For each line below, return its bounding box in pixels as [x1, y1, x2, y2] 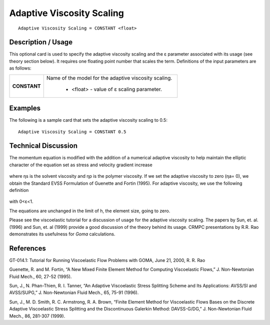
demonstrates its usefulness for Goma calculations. [9, 231, 115, 237]
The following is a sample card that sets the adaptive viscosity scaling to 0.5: [9, 117, 167, 123]
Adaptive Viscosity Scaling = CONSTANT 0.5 [18, 129, 126, 135]
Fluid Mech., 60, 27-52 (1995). [9, 273, 72, 279]
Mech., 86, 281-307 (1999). [9, 313, 65, 319]
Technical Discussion [9, 142, 77, 150]
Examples [9, 104, 41, 113]
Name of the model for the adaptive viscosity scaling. [46, 74, 172, 81]
